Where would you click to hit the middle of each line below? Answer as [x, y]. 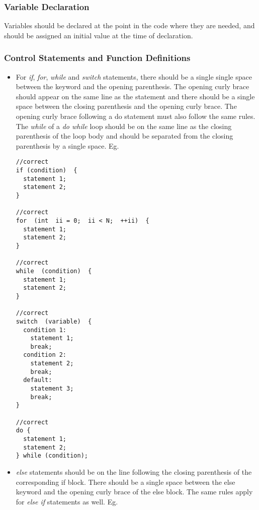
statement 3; [52, 389]
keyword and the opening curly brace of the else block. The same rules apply [134, 492]
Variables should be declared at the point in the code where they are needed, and [129, 25]
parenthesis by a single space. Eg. [67, 145]
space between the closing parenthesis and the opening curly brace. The [126, 106]
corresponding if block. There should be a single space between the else [125, 482]
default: [38, 380]
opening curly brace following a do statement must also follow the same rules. [136, 116]
